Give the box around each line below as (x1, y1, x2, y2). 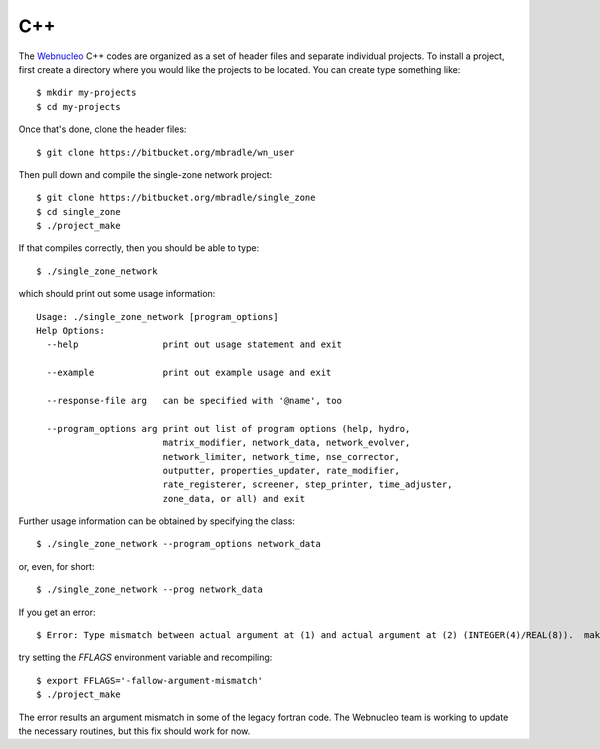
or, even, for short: (18, 560, 95, 572)
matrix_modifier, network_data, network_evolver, (162, 437, 411, 449)
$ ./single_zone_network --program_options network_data (36, 538, 322, 550)
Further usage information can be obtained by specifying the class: (18, 515, 295, 527)
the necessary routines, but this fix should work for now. (18, 725, 251, 737)
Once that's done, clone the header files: (18, 123, 187, 135)
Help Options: (36, 325, 105, 337)
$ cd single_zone (36, 206, 121, 217)
